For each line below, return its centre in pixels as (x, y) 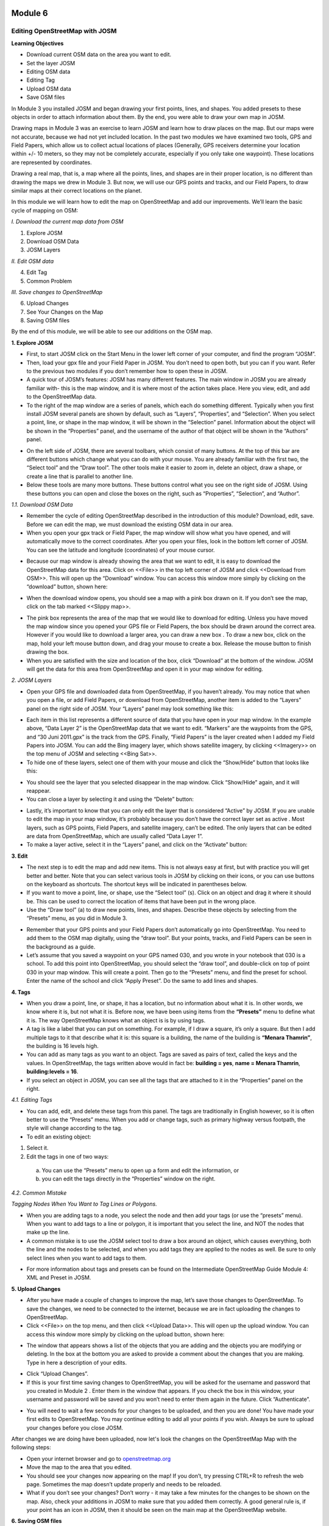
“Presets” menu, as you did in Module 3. (77, 918)
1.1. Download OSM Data (42, 504)
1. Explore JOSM (32, 342)
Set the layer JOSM (51, 63)
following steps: (31, 1447)
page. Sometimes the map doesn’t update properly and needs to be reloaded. (124, 1484)
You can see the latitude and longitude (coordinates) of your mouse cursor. (121, 550)
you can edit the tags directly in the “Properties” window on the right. (129, 1179)
